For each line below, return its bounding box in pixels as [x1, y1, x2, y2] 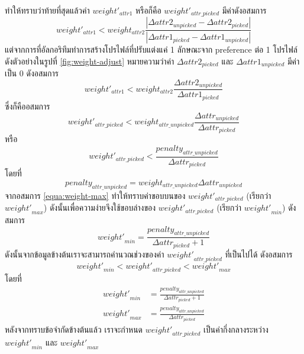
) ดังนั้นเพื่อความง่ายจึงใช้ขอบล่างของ [43, 201, 156, 214]
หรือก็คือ [135, 4, 161, 16]
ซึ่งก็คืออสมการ [5, 99, 50, 112]
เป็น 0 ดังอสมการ [5, 67, 59, 79]
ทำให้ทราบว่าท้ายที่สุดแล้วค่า [5, 4, 90, 16]
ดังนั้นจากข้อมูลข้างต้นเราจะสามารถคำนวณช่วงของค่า [5, 247, 164, 260]
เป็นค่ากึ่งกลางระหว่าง [203, 323, 269, 335]
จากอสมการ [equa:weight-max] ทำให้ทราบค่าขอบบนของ [5, 189, 186, 201]
